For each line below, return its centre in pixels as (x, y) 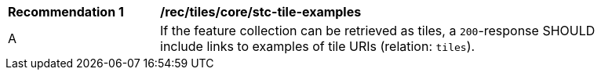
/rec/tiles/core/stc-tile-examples (261, 12)
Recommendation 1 (66, 12)
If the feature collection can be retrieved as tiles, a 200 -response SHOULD (378, 31)
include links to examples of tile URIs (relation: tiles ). (318, 46)
